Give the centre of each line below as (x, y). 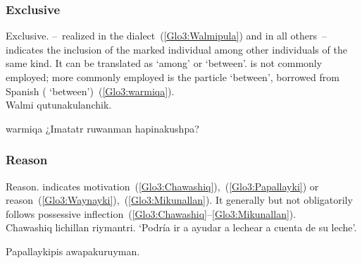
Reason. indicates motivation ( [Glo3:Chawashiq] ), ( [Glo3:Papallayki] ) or (162, 186)
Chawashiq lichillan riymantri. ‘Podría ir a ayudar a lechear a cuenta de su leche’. (181, 227)
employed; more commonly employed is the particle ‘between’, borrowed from (173, 77)
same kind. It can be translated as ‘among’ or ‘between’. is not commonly (164, 63)
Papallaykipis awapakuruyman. (73, 251)
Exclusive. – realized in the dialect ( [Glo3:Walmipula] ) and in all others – (166, 36)
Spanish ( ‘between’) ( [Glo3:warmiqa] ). (90, 91)
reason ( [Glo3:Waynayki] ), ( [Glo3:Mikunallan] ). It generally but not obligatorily (179, 200)
